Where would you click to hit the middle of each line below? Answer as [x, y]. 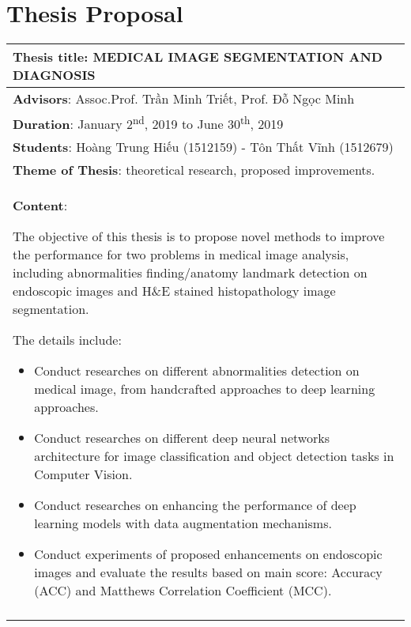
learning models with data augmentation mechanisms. [183, 523]
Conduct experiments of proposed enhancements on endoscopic [208, 554]
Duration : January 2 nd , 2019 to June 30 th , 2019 [148, 123]
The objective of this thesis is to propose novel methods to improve [199, 236]
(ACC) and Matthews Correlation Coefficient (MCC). [183, 591]
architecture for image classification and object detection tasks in [214, 456]
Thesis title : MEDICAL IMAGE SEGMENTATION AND [198, 57]
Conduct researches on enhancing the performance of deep [195, 505]
